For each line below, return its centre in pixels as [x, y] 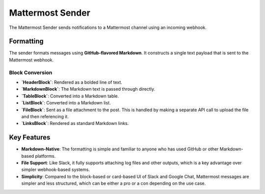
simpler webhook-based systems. [56, 170]
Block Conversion [31, 73]
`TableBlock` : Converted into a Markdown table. [70, 96]
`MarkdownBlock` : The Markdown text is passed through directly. [88, 89]
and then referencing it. [45, 116]
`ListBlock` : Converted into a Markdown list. [66, 103]
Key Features [30, 137]
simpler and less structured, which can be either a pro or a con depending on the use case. [114, 183]
